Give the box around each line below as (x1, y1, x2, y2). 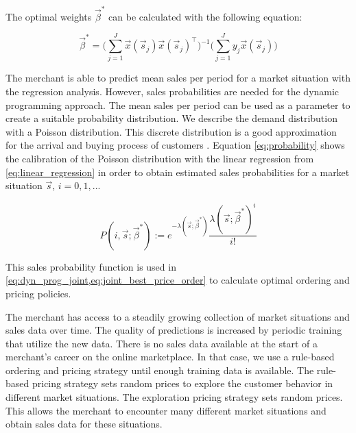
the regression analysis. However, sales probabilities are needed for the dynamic (5, 84, 340, 99)
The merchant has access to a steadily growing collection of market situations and (5, 309, 350, 323)
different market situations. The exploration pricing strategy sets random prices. (5, 390, 343, 404)
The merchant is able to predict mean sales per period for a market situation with (5, 71, 351, 85)
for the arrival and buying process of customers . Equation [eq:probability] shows (5, 138, 345, 152)
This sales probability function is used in (5, 259, 176, 273)
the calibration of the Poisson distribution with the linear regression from (5, 151, 314, 165)
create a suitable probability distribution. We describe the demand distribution (5, 111, 337, 125)
